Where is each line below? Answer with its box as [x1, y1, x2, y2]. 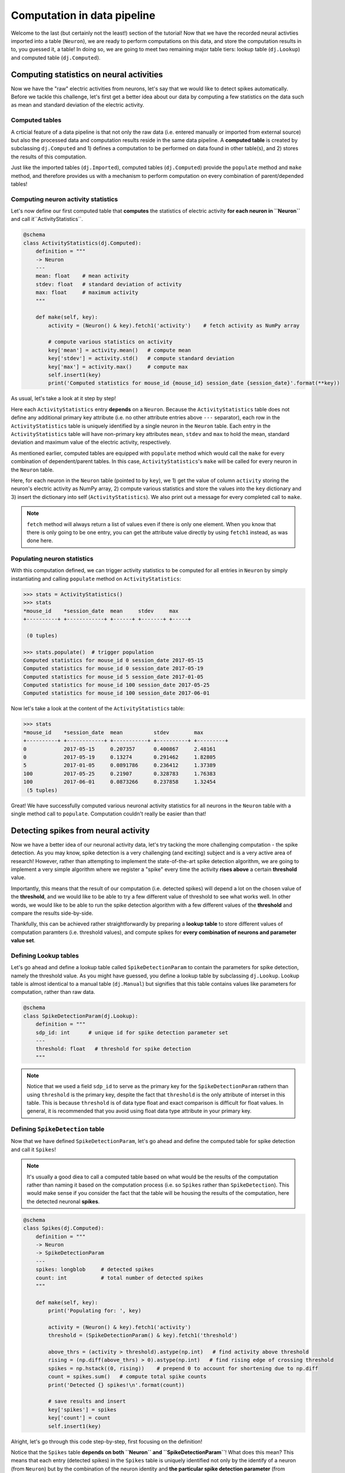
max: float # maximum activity [35, 289, 138, 296]
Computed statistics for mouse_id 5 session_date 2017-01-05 [23, 673, 204, 680]
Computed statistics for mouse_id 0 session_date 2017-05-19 [23, 665, 204, 672]
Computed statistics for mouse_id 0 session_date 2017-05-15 [23, 657, 204, 663]
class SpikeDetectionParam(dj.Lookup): [23, 1012, 138, 1019]
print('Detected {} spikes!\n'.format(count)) [48, 1382, 185, 1388]
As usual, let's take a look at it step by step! [11, 395, 116, 402]
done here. [26, 537, 54, 544]
